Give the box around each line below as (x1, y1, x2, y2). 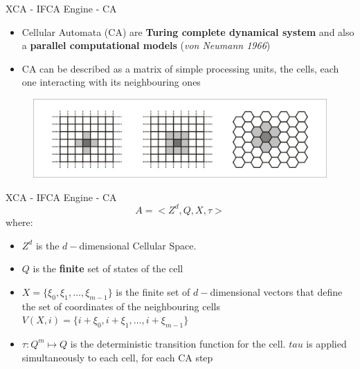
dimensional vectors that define (210, 284, 343, 299)
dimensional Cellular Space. (79, 238, 197, 252)
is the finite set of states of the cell (33, 261, 183, 276)
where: (6, 214, 33, 229)
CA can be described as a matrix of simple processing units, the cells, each (21, 61, 339, 75)
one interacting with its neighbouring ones (21, 75, 201, 89)
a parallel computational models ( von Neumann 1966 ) (21, 38, 271, 53)
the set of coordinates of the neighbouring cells (21, 299, 220, 313)
